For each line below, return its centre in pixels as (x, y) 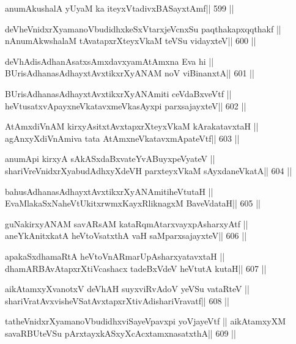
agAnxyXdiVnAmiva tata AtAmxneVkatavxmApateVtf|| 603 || (122, 138)
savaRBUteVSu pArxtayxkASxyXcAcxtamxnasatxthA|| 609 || (120, 333)
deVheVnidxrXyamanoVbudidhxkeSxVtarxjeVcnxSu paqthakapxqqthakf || (143, 28)
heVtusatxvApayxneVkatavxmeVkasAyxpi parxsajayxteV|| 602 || (126, 105)
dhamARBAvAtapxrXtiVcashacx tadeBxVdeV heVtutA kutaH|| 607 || (136, 268)
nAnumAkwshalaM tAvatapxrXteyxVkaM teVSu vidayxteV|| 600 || (131, 41)
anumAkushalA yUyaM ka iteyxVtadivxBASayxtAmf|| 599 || (120, 8)
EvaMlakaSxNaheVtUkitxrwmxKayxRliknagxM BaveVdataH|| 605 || (133, 203)
